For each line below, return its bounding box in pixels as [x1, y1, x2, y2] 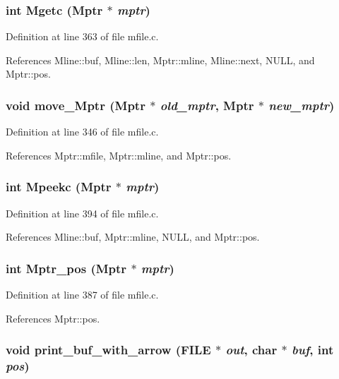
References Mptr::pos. [6, 311, 100, 325]
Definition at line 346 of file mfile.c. [6, 124, 159, 139]
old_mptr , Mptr [160, 96, 254, 114]
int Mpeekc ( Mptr [6, 178, 112, 195]
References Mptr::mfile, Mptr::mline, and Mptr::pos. [6, 148, 232, 162]
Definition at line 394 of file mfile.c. [6, 205, 159, 220]
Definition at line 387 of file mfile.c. [6, 287, 159, 302]
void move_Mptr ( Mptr [6, 96, 145, 114]
